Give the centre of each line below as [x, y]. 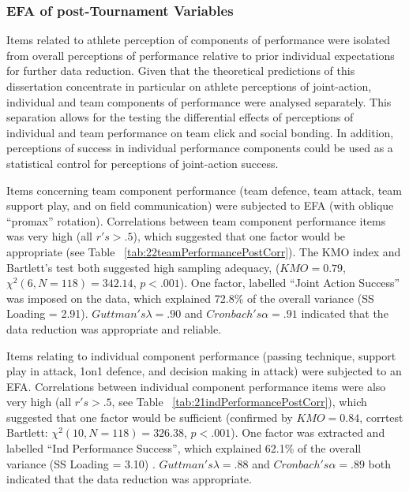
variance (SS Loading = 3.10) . [81, 463]
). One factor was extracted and [308, 432]
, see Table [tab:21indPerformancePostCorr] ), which [239, 402]
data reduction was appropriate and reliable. [114, 328]
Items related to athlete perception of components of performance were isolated [199, 40]
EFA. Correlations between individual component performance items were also [196, 386]
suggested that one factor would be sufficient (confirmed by [150, 417]
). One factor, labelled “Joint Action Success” [290, 283]
